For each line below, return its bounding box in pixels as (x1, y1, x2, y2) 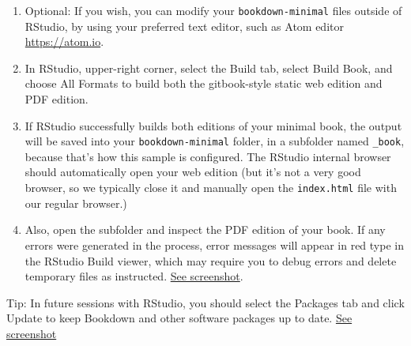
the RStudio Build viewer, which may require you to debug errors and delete (25, 252, 397, 269)
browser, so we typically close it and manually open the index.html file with (25, 179, 397, 196)
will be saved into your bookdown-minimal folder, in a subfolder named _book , (25, 133, 405, 149)
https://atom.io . (25, 33, 104, 50)
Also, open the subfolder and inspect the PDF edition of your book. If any (25, 221, 386, 238)
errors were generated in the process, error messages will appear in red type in (25, 236, 404, 253)
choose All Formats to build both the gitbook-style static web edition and (25, 75, 383, 92)
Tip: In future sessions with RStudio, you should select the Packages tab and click (6, 294, 405, 310)
